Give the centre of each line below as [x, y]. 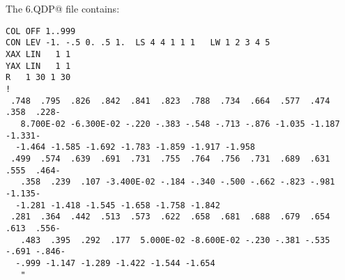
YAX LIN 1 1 [38, 66]
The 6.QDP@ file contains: [63, 9]
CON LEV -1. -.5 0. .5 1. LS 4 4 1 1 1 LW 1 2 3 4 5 [138, 43]
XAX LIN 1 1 [38, 55]
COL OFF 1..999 [41, 31]
